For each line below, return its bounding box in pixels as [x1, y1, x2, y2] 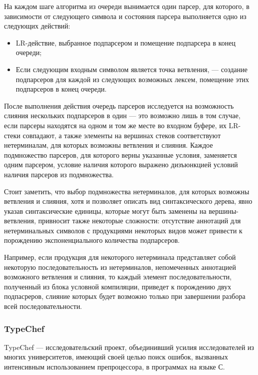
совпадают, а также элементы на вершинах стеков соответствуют [22, 130, 221, 140]
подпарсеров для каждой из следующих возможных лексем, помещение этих [15, 74, 249, 84]
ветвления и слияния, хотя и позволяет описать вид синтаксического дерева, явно [4, 196, 252, 206]
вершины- [208, 205, 238, 216]
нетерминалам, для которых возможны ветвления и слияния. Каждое [4, 140, 213, 150]
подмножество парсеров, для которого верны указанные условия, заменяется [4, 149, 237, 160]
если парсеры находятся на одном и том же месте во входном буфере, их [4, 120, 226, 130]
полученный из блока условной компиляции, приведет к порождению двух [4, 281, 231, 291]
